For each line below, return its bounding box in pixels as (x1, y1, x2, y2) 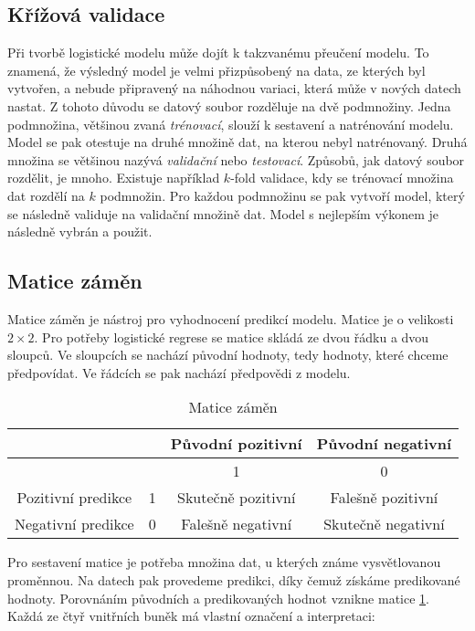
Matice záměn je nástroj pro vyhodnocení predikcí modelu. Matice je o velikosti (7, 309, 454, 328)
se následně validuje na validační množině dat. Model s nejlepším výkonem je (7, 204, 439, 223)
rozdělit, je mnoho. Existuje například (7, 168, 220, 187)
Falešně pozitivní (330, 487, 438, 509)
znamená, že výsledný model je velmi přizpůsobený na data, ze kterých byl (7, 60, 426, 79)
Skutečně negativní (323, 513, 445, 535)
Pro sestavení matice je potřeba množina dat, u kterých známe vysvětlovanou (7, 552, 441, 572)
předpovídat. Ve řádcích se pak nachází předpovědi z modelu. (7, 363, 351, 382)
